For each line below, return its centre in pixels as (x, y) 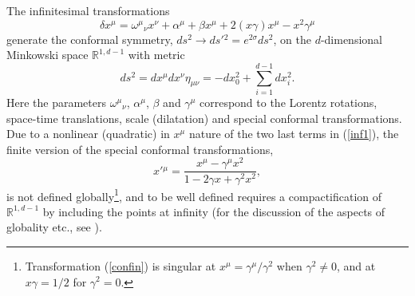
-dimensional (351, 39)
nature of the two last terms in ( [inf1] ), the (294, 134)
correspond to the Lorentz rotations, (288, 102)
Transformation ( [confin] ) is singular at (121, 265)
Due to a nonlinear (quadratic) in (88, 134)
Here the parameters (57, 102)
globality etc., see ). (54, 227)
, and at (356, 265)
